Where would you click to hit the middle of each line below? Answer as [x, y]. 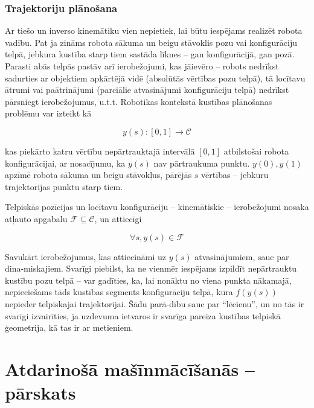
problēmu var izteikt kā [48, 113]
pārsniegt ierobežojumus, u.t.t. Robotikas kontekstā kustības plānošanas [139, 101]
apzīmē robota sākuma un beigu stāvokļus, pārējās [98, 175]
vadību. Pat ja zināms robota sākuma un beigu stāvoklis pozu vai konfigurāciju [151, 42]
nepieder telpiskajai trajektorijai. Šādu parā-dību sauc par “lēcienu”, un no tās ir [155, 303]
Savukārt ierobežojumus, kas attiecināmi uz [86, 256]
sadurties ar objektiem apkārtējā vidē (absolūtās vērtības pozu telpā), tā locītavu [155, 78]
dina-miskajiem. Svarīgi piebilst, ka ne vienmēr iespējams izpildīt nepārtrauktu [151, 268]
